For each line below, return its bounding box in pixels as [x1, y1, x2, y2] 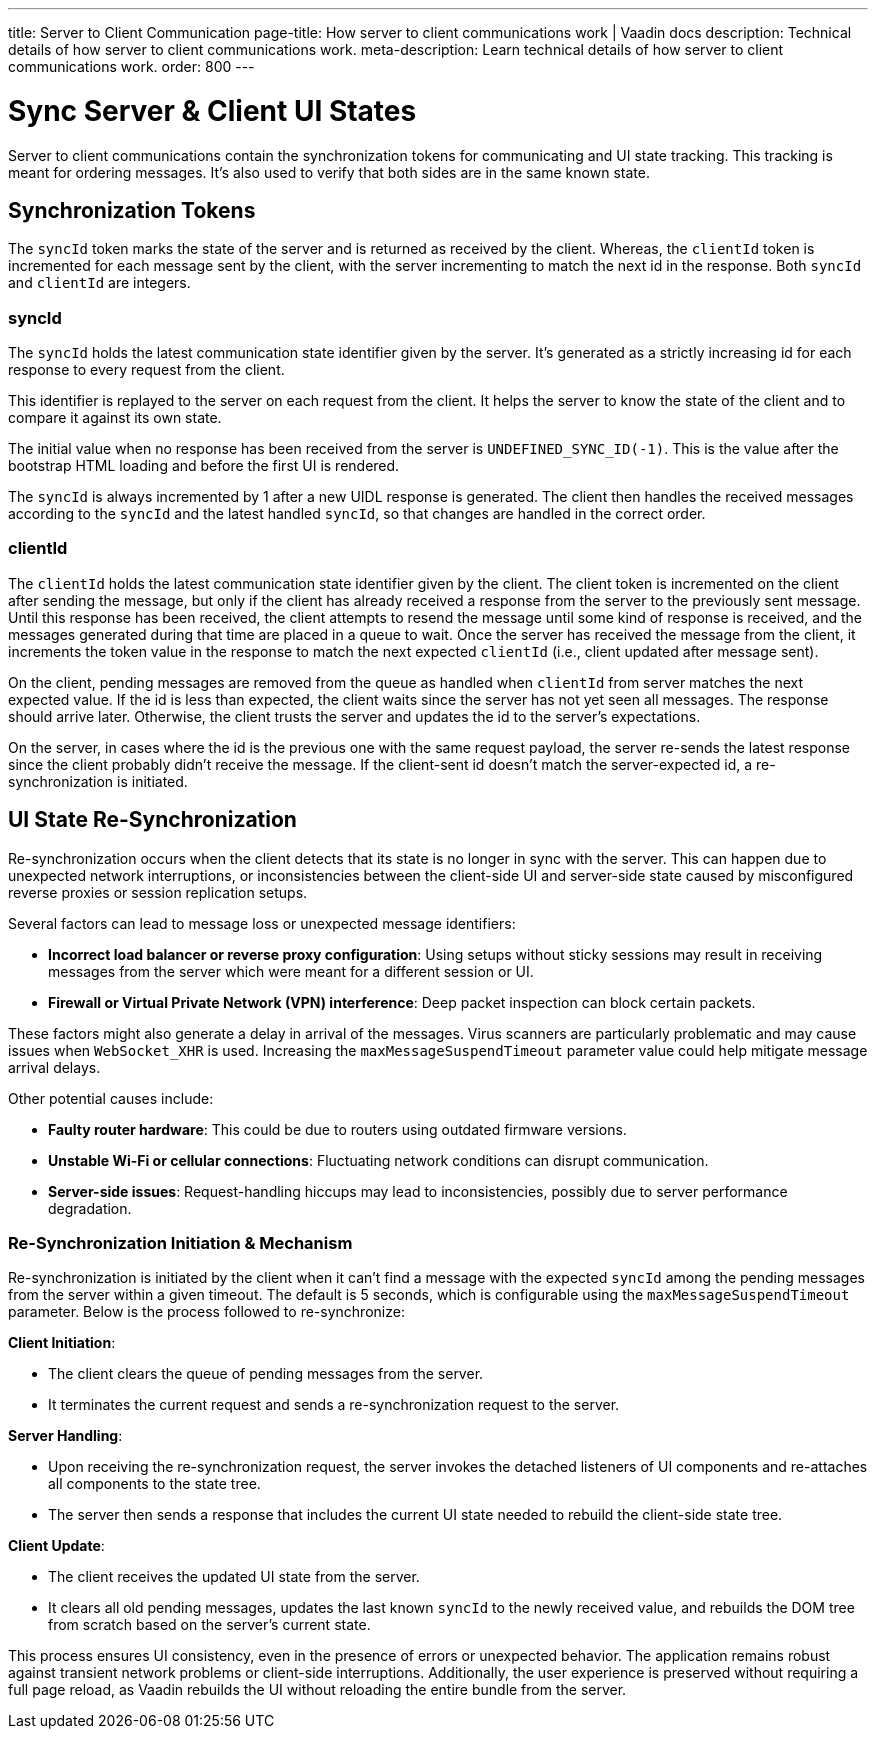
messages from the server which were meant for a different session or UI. [48, 962, 534, 980]
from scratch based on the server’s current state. [48, 1616, 371, 1634]
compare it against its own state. [8, 409, 222, 427]
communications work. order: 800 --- [8, 58, 255, 75]
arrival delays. [8, 1058, 101, 1076]
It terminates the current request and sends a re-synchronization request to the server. [48, 1396, 620, 1414]
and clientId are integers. [8, 274, 191, 292]
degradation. [48, 1199, 132, 1217]
